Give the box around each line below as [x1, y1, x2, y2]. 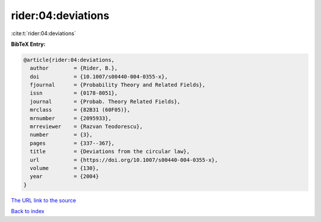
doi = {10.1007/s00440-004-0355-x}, [30, 73, 168, 80]
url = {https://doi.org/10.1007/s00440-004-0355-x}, [30, 157, 218, 163]
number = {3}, [30, 132, 93, 138]
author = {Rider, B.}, [30, 65, 118, 71]
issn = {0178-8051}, [30, 90, 118, 96]
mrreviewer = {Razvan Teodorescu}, [30, 123, 143, 130]
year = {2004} [30, 173, 99, 180]
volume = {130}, [30, 165, 99, 171]
